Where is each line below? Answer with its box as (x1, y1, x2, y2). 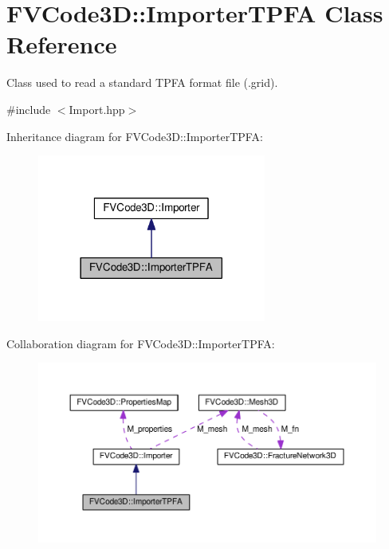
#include (6, 100, 51, 117)
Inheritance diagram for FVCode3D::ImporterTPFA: (6, 127, 263, 144)
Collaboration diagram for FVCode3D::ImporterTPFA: (6, 335, 275, 351)
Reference (6, 28, 117, 61)
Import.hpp (69, 100, 125, 117)
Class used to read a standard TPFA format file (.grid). (6, 74, 278, 91)
